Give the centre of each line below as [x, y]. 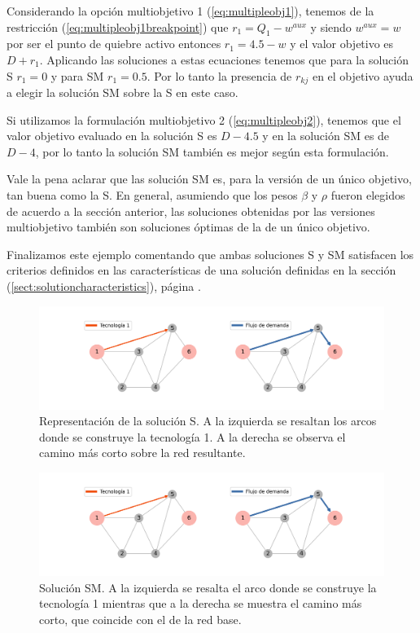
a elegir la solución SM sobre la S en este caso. [122, 92]
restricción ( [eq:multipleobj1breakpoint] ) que [118, 26]
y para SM [77, 75]
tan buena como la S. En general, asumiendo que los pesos [152, 195]
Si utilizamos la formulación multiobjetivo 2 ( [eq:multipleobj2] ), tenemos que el [204, 119]
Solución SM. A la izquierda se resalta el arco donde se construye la [208, 587]
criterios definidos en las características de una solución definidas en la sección [201, 270]
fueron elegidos [368, 195]
